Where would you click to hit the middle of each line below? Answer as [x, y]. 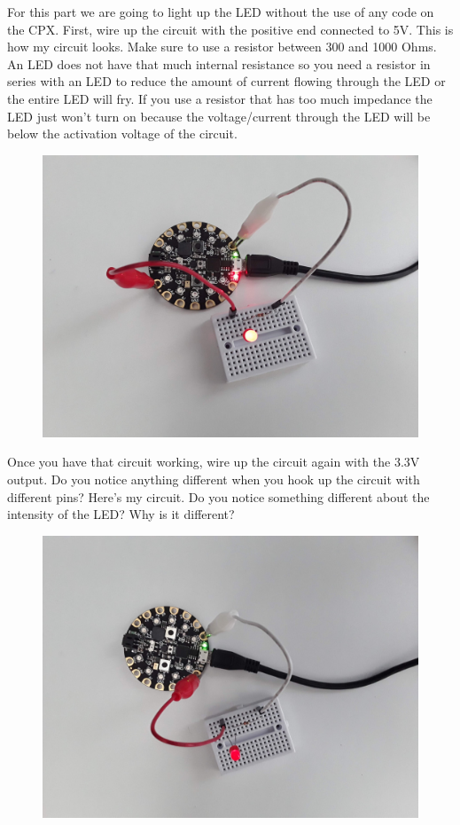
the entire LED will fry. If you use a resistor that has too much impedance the [220, 98]
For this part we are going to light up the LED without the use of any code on [221, 12]
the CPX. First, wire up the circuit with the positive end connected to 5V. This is [230, 29]
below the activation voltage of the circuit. [122, 134]
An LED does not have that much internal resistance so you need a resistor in [219, 63]
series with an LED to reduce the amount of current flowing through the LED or [226, 81]
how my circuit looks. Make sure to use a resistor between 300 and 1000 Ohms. [222, 47]
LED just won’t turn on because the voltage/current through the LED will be [219, 116]
